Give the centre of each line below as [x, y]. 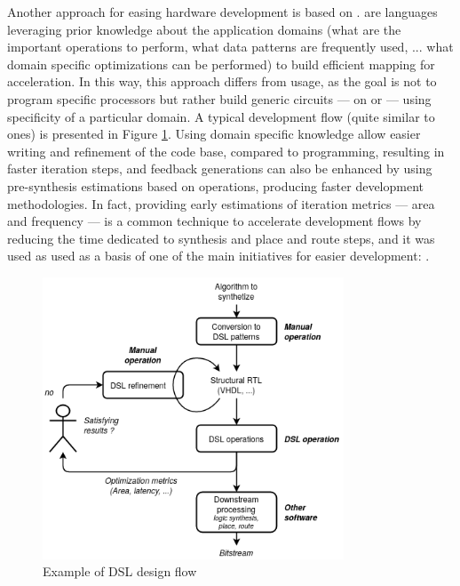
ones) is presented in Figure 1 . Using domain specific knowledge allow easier [214, 134]
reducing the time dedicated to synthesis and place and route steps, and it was [221, 238]
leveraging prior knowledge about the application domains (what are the [204, 29]
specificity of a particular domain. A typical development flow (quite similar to [221, 116]
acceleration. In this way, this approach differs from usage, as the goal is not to [222, 81]
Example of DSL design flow [120, 571]
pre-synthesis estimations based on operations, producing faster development [215, 185]
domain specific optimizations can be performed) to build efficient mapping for [221, 64]
